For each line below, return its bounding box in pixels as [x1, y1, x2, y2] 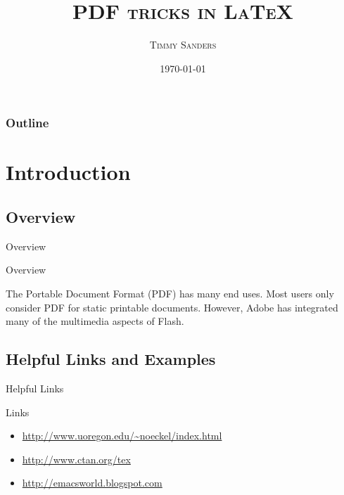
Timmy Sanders [149, 37, 217, 52]
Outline [6, 114, 49, 131]
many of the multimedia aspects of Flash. [6, 314, 184, 328]
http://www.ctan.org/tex [22, 451, 131, 466]
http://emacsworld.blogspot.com [22, 475, 163, 490]
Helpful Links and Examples [6, 348, 216, 370]
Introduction [6, 157, 131, 186]
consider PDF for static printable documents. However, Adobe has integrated [6, 300, 338, 314]
